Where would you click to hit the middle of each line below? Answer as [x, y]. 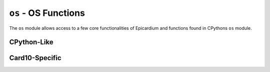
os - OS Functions [47, 13]
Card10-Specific [35, 58]
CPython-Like [31, 42]
